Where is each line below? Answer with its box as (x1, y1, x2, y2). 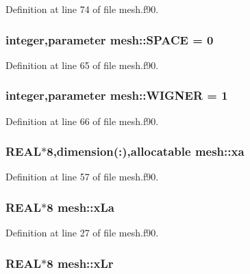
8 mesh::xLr (47, 254, 114, 271)
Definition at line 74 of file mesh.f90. (5, 2, 159, 16)
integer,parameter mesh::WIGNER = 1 (5, 87, 228, 104)
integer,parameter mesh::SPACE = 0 (5, 31, 214, 48)
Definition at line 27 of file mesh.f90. (5, 225, 159, 240)
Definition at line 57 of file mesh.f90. (5, 169, 159, 184)
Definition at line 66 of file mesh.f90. (5, 113, 159, 128)
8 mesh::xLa (47, 198, 114, 215)
